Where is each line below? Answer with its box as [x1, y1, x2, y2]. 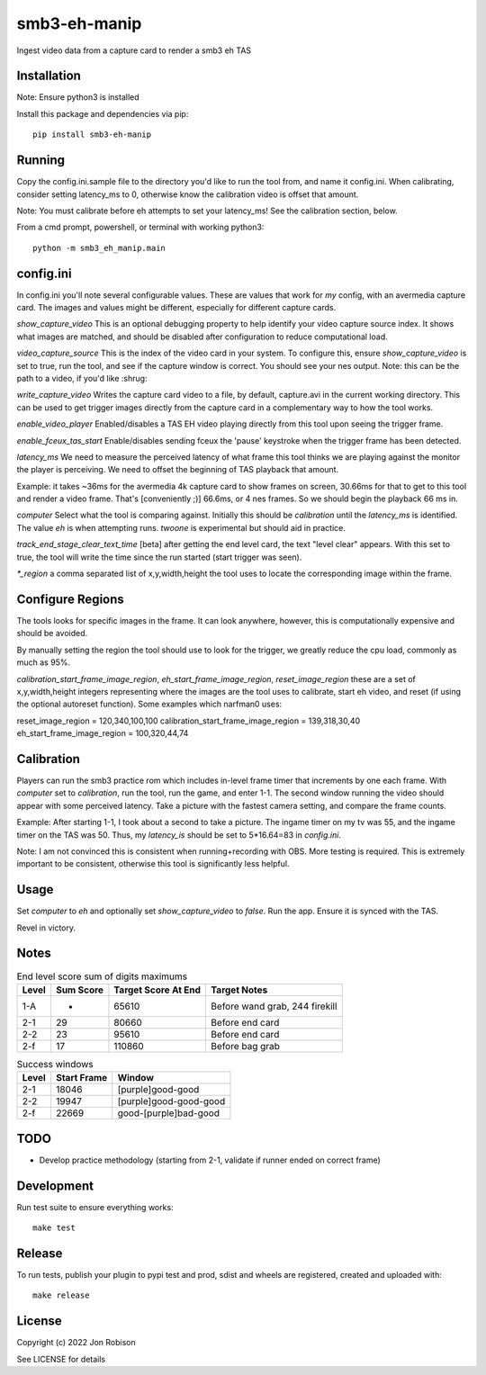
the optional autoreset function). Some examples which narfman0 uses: [16, 698, 283, 710]
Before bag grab [211, 1039, 281, 1052]
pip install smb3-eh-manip [32, 130, 152, 139]
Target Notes [211, 984, 268, 996]
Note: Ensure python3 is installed [16, 92, 139, 103]
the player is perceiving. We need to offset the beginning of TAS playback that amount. [16, 464, 339, 475]
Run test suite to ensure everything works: [16, 1201, 175, 1212]
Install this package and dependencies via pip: [16, 108, 189, 119]
